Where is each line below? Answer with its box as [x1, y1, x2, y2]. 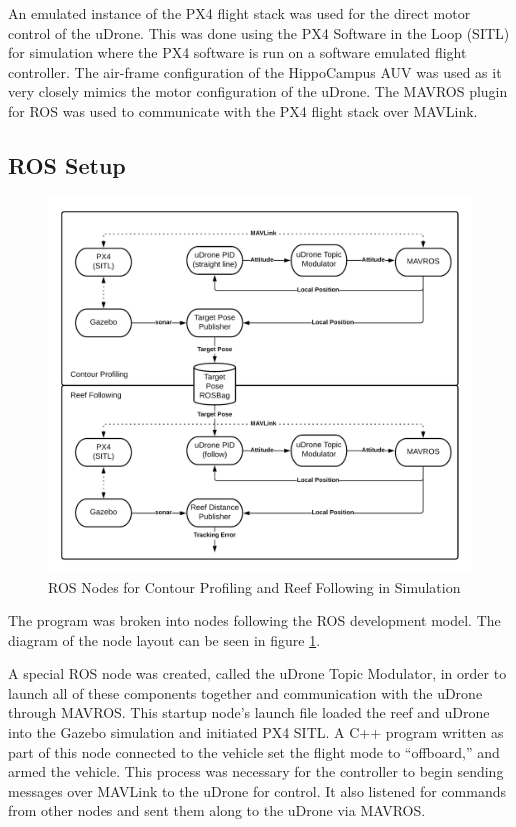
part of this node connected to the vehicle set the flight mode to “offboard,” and [8, 741, 500, 762]
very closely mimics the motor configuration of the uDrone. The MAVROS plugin [8, 81, 508, 102]
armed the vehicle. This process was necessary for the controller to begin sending [8, 761, 504, 782]
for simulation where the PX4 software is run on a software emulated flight [8, 42, 467, 63]
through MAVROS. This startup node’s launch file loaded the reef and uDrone [8, 702, 490, 723]
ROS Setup [8, 149, 126, 180]
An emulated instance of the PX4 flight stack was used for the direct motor [8, 3, 471, 23]
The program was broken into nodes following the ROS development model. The [8, 610, 501, 631]
